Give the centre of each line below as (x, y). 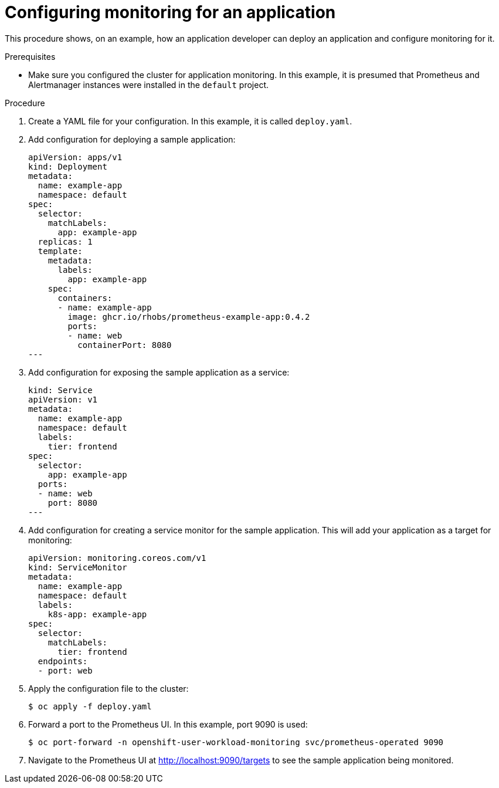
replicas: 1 (65, 241)
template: (60, 251)
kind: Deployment (68, 166)
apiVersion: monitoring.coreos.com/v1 (117, 558)
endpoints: (63, 661)
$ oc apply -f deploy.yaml (90, 706)
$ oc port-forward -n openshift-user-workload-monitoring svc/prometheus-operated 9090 (236, 742)
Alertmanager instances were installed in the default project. (149, 84)
